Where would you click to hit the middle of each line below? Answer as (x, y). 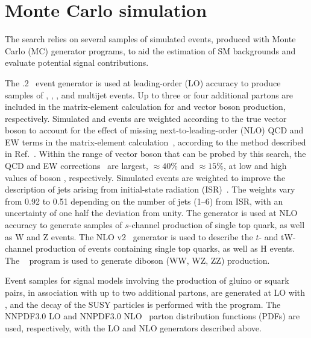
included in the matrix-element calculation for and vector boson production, (145, 107)
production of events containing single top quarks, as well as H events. (165, 248)
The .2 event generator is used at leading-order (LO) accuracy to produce (143, 82)
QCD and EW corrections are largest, (77, 166)
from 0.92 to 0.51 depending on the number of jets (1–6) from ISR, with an (144, 201)
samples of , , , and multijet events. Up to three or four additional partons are (149, 94)
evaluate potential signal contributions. (77, 62)
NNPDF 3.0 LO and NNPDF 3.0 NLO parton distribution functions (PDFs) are (152, 316)
